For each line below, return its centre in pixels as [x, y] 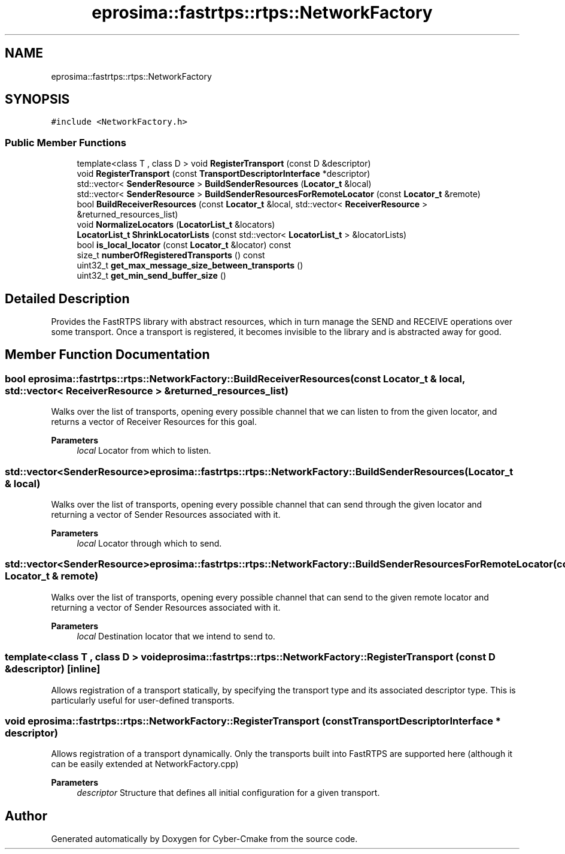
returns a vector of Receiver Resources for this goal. [154, 422]
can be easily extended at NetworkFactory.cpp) [145, 764]
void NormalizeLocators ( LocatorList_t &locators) [176, 225]
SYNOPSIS [37, 99]
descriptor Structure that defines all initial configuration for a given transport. [228, 793]
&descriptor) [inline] [53, 669]
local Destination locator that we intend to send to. [176, 636]
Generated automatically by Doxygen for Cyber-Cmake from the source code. [204, 839]
